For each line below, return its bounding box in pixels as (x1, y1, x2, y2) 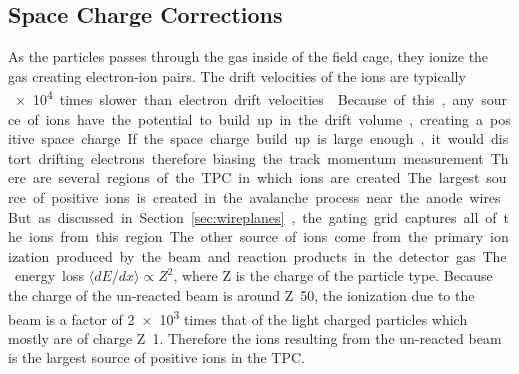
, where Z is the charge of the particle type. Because (173, 265, 493, 286)
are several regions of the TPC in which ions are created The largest (32, 167, 480, 188)
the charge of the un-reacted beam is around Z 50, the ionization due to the (8, 284, 475, 305)
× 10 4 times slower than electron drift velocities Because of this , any (14, 86, 475, 110)
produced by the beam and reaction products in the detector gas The (56, 245, 507, 266)
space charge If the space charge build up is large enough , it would (41, 128, 484, 149)
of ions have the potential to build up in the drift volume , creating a (27, 108, 484, 129)
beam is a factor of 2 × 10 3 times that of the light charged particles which (8, 305, 468, 329)
